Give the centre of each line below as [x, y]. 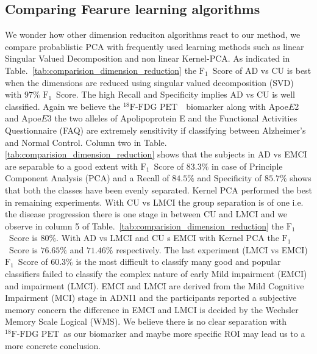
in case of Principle [247, 166]
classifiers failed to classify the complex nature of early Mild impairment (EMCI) [156, 274]
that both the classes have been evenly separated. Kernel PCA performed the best [158, 190]
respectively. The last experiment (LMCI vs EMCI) [212, 249]
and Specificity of [230, 178]
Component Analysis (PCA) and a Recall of [87, 178]
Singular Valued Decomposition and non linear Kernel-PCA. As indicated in [148, 58]
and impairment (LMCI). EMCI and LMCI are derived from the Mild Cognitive [155, 285]
